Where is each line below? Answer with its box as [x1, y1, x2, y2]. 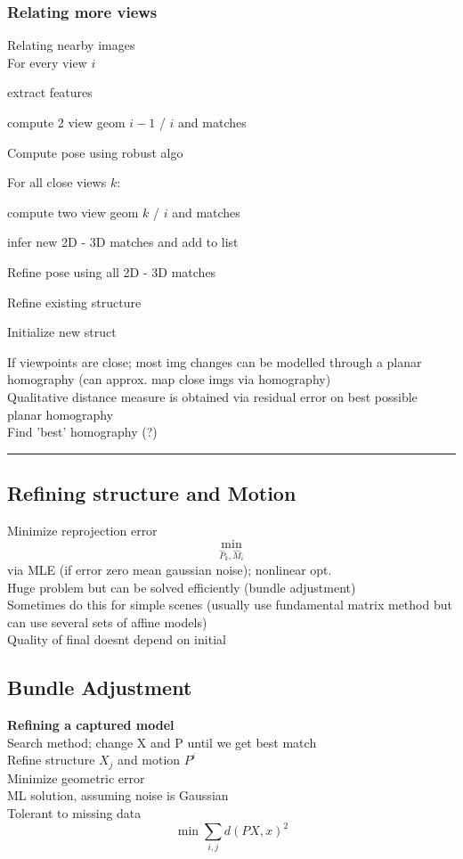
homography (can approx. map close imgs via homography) [7, 370, 331, 389]
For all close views [7, 173, 107, 192]
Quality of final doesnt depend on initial [7, 630, 226, 649]
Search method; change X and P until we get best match [7, 732, 317, 751]
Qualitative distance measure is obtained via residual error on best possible [7, 387, 418, 405]
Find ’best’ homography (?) [7, 422, 158, 441]
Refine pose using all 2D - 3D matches [7, 262, 216, 281]
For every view [7, 53, 87, 71]
